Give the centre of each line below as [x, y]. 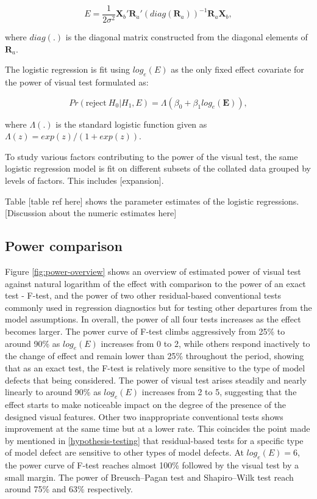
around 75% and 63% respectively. [69, 489]
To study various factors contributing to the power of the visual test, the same [151, 156]
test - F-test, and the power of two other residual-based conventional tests [143, 295]
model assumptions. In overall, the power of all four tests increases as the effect [153, 319]
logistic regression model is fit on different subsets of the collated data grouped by [158, 168]
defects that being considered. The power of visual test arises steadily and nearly [156, 380]
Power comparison [64, 246]
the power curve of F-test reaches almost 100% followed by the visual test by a [152, 465]
